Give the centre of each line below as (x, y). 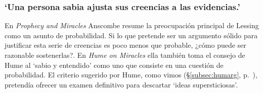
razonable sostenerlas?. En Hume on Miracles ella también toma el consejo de (125, 55)
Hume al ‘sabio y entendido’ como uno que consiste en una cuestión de (114, 65)
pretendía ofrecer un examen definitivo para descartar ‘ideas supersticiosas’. (121, 84)
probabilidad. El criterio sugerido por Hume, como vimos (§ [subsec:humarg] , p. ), (131, 75)
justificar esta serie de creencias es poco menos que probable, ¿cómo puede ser (125, 45)
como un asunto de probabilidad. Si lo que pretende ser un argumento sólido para (131, 35)
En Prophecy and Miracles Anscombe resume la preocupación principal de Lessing (132, 25)
